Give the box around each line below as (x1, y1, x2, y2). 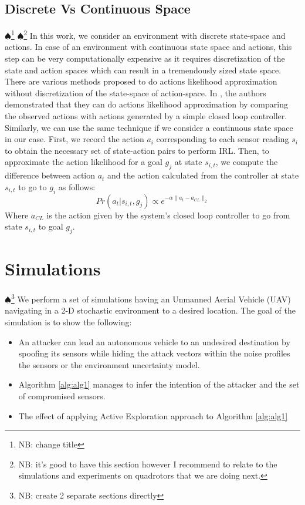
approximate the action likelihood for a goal (5, 156, 162, 168)
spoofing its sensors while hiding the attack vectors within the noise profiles (18, 347, 290, 359)
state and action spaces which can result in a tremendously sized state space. (5, 63, 282, 76)
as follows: (58, 180, 96, 193)
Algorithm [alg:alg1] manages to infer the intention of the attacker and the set (18, 378, 300, 390)
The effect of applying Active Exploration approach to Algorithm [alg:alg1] (18, 409, 288, 422)
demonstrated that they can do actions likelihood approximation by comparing (5, 98, 288, 110)
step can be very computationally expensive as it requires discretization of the (5, 52, 285, 65)
